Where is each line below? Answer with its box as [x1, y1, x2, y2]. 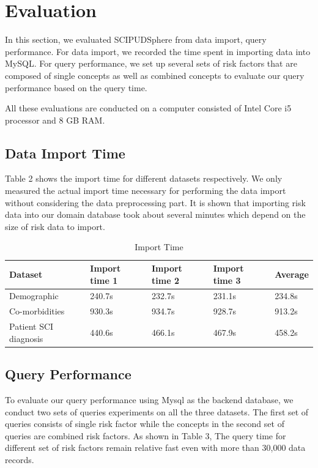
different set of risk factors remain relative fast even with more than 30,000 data [5, 441, 306, 454]
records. [5, 453, 34, 466]
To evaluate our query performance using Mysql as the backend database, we [5, 393, 294, 406]
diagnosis [9, 332, 43, 344]
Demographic [9, 289, 59, 302]
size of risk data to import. [5, 220, 105, 232]
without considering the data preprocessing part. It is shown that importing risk [5, 196, 306, 209]
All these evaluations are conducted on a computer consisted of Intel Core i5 [5, 102, 292, 114]
